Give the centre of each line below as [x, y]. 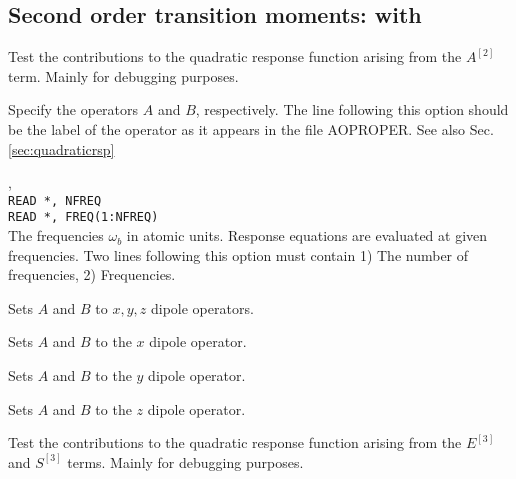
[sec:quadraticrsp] [61, 148]
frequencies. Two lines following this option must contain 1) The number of [238, 254]
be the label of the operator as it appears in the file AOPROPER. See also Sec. [251, 128]
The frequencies [56, 235]
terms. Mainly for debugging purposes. [185, 461]
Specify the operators [73, 109]
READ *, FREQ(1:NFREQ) [83, 217]
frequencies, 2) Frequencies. [92, 274]
